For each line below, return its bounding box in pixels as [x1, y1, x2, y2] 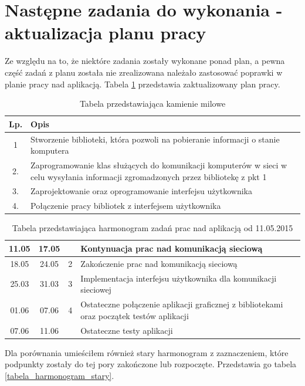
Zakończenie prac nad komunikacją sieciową [80, 257, 238, 269]
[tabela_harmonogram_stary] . [5, 369, 114, 381]
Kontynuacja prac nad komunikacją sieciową [80, 242, 263, 254]
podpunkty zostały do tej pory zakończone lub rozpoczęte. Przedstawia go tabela [5, 358, 297, 370]
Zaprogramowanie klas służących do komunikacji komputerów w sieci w [30, 158, 287, 171]
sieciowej [80, 283, 111, 296]
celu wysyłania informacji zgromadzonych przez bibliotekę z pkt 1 [30, 170, 267, 182]
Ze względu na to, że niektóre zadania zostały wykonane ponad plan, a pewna [5, 55, 285, 67]
